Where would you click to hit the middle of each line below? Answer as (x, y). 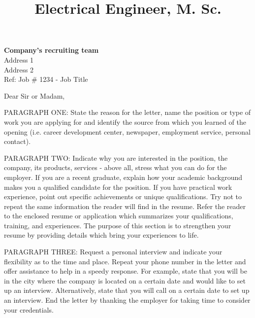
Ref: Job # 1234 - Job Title (46, 79)
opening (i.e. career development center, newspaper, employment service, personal (127, 131)
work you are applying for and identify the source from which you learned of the (125, 122)
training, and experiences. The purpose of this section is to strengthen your (118, 225)
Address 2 (19, 69)
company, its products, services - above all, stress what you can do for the (115, 167)
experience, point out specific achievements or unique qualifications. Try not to (123, 196)
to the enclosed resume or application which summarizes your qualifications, (119, 216)
